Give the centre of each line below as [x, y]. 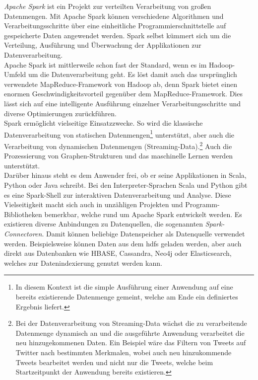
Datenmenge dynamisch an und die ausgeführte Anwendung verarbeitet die [130, 333]
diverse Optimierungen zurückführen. [60, 113]
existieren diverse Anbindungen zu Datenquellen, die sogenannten [104, 224]
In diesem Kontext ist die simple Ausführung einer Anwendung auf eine [124, 287]
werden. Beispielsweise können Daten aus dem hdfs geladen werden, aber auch [123, 243]
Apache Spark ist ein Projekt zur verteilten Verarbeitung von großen [108, 6]
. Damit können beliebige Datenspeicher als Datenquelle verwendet [143, 233]
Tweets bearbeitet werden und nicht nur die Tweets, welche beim [114, 362]
